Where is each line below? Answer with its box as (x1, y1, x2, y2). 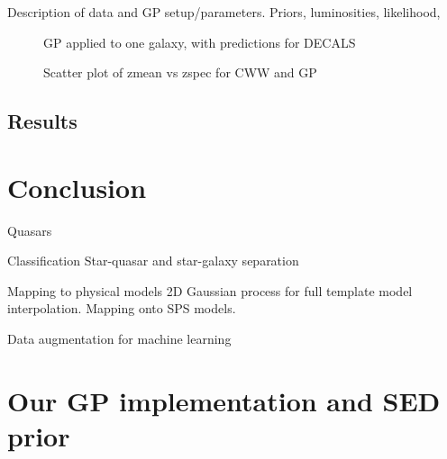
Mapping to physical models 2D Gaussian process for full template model (7, 281, 413, 300)
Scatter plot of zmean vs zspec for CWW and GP (43, 63, 317, 82)
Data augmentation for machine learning (7, 329, 232, 348)
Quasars (7, 220, 52, 239)
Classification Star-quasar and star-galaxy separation (7, 251, 299, 270)
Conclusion (7, 168, 147, 205)
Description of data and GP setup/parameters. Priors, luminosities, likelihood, (7, 3, 441, 21)
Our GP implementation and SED (7, 382, 441, 418)
